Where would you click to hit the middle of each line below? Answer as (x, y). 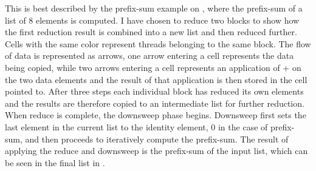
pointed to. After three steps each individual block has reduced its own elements (154, 91)
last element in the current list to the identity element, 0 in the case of (136, 126)
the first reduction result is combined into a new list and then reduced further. (151, 32)
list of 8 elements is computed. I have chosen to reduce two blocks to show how (152, 20)
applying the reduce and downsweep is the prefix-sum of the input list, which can (156, 151)
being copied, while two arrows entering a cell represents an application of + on (153, 67)
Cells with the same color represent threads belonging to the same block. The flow (158, 43)
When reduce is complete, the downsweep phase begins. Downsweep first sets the (156, 115)
